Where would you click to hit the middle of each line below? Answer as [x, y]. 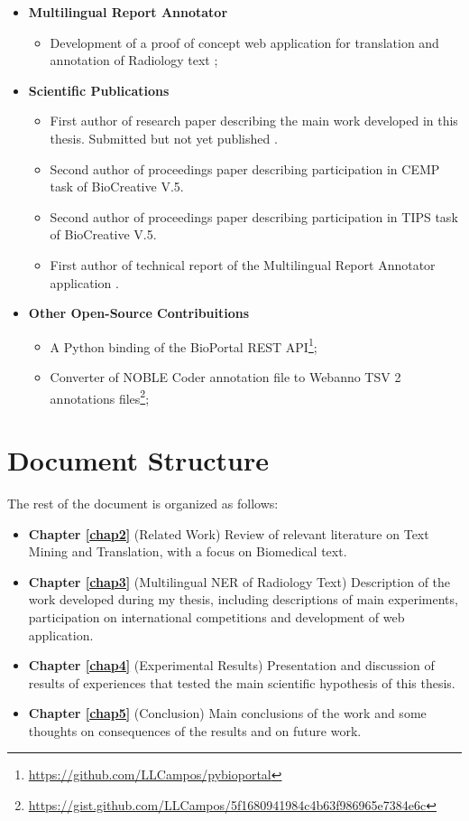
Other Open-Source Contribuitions [139, 313]
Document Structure [138, 460]
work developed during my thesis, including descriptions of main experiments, [243, 599]
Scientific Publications [99, 90]
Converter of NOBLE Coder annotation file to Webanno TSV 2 [225, 376]
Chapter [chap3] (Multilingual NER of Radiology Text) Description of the [239, 581]
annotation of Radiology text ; [134, 60]
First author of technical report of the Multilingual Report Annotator [243, 264]
